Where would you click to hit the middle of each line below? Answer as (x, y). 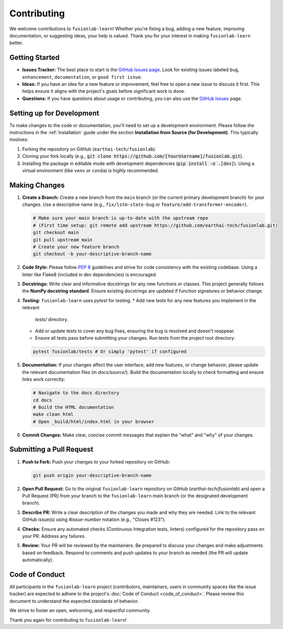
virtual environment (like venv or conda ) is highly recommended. (91, 171)
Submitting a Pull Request (51, 449)
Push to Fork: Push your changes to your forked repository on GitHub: (96, 462)
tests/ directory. (52, 319)
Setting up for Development (54, 113)
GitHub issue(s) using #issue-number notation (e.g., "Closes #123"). (94, 519)
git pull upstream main (63, 240)
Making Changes (37, 185)
